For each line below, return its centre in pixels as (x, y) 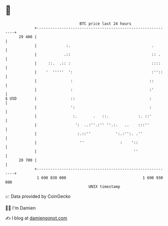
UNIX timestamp (104, 186)
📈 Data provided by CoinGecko (38, 196)
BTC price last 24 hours (106, 24)
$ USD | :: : (78, 98)
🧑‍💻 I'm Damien (21, 208)
